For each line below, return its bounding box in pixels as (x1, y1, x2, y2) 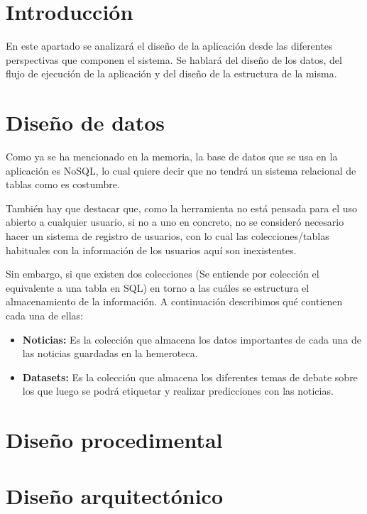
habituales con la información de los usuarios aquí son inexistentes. (6, 242, 297, 257)
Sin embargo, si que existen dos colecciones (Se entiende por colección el (6, 266, 319, 281)
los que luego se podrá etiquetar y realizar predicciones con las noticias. (22, 383, 334, 398)
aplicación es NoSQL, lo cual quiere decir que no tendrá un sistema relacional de (6, 163, 356, 177)
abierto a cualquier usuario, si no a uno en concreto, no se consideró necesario (6, 214, 344, 229)
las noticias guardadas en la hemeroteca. (22, 346, 198, 361)
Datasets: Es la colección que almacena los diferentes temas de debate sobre (22, 369, 358, 384)
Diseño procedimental (6, 425, 223, 454)
